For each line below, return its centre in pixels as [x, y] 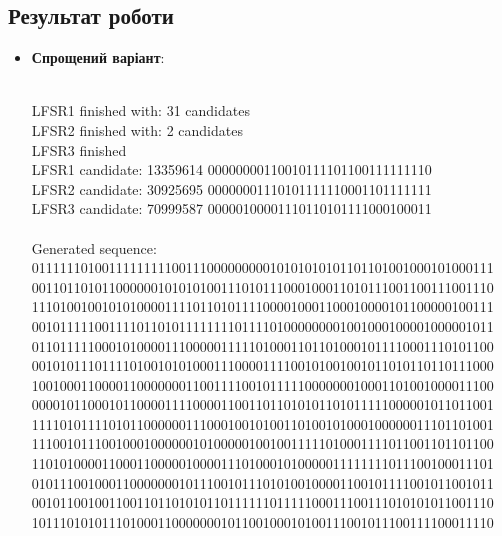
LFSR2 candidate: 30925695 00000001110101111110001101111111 [231, 188]
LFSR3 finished [79, 149]
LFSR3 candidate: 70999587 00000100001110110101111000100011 [231, 208]
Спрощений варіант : [98, 57]
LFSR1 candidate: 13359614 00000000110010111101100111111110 [231, 169]
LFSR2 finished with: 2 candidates [137, 129]
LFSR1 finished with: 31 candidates [140, 110]
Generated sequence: [94, 247]
